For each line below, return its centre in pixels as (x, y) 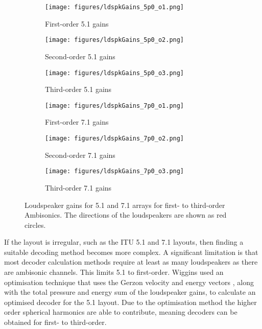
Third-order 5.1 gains (78, 89)
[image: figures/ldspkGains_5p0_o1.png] (115, 7)
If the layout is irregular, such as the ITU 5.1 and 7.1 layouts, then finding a (124, 242)
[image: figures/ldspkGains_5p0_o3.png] (115, 73)
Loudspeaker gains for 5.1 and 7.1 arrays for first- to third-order (125, 205)
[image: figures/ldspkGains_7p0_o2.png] (115, 138)
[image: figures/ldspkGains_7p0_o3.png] (115, 171)
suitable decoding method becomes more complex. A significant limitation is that (131, 252)
